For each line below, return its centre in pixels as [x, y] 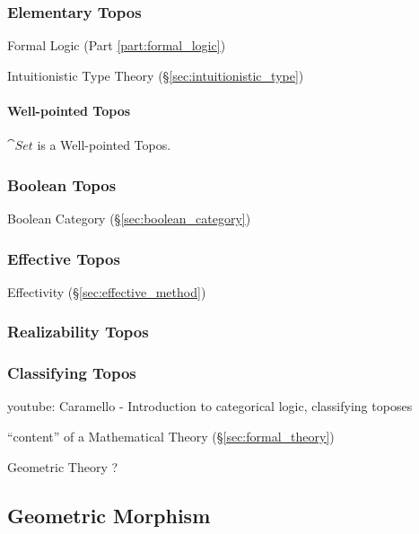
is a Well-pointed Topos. [104, 145]
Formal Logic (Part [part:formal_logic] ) [117, 45]
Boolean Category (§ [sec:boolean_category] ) [129, 219]
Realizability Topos [78, 332]
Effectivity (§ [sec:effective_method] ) [107, 291]
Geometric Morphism [109, 515]
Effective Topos [64, 258]
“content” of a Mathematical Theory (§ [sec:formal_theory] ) [171, 437]
